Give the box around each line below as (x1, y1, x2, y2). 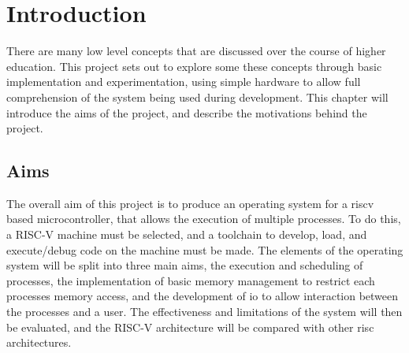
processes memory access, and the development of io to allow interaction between (6, 288, 399, 304)
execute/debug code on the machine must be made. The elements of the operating (6, 241, 403, 258)
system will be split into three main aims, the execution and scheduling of (6, 257, 363, 273)
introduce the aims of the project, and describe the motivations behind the (6, 104, 367, 121)
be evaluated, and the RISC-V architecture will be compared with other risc (6, 318, 374, 335)
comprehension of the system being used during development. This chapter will (6, 88, 389, 105)
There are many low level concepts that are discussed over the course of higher (6, 43, 386, 59)
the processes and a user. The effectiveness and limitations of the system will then (6, 303, 403, 320)
